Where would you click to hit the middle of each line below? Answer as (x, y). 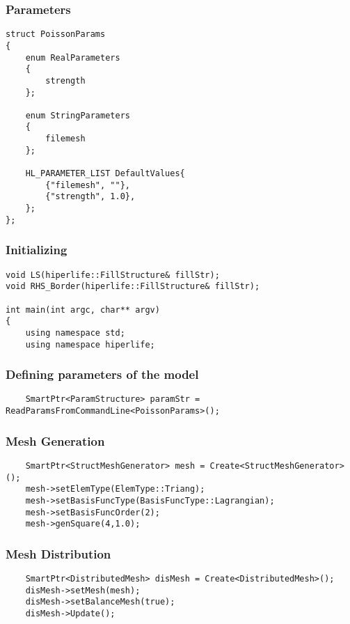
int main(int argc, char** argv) (83, 310)
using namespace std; (75, 333)
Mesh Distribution (58, 553)
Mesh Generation (55, 440)
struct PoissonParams (56, 34)
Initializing (37, 250)
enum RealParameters (73, 57)
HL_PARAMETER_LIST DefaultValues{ (105, 174)
